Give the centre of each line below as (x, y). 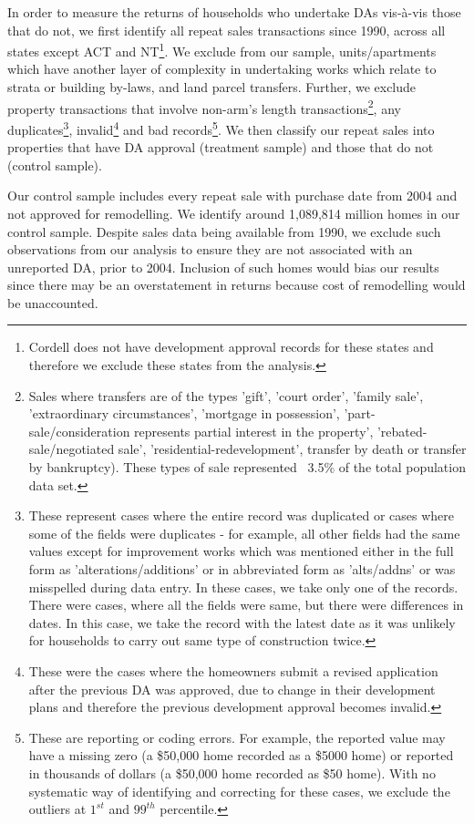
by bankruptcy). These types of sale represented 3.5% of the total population (247, 467)
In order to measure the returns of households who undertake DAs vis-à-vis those (234, 12)
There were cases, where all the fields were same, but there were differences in (246, 605)
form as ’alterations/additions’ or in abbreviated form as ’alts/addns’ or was (242, 569)
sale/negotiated (72, 449)
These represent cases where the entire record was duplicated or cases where (242, 515)
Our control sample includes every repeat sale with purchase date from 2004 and (232, 196)
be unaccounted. (53, 302)
